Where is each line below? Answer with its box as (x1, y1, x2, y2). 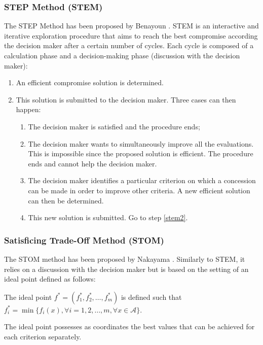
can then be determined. (28, 195, 104, 205)
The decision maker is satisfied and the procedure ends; (28, 121, 200, 131)
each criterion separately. (4, 331, 82, 341)
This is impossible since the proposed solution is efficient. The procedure (28, 148, 253, 159)
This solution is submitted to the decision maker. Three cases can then (16, 94, 236, 105)
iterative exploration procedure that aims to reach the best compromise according (4, 30, 258, 41)
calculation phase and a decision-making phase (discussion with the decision (4, 50, 240, 60)
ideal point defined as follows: (4, 273, 96, 284)
